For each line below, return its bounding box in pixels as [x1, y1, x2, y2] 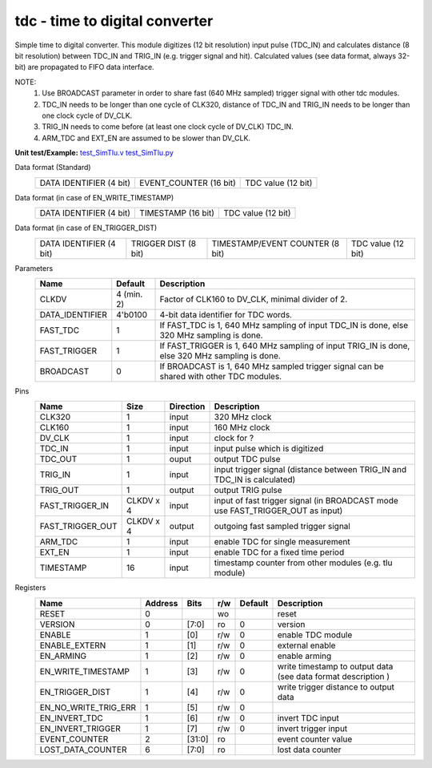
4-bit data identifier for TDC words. [159, 309, 292, 321]
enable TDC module [277, 629, 353, 641]
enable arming [277, 650, 332, 661]
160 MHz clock [214, 422, 270, 433]
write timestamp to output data [277, 661, 394, 672]
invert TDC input [277, 712, 339, 723]
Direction [169, 401, 206, 412]
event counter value [277, 734, 353, 745]
